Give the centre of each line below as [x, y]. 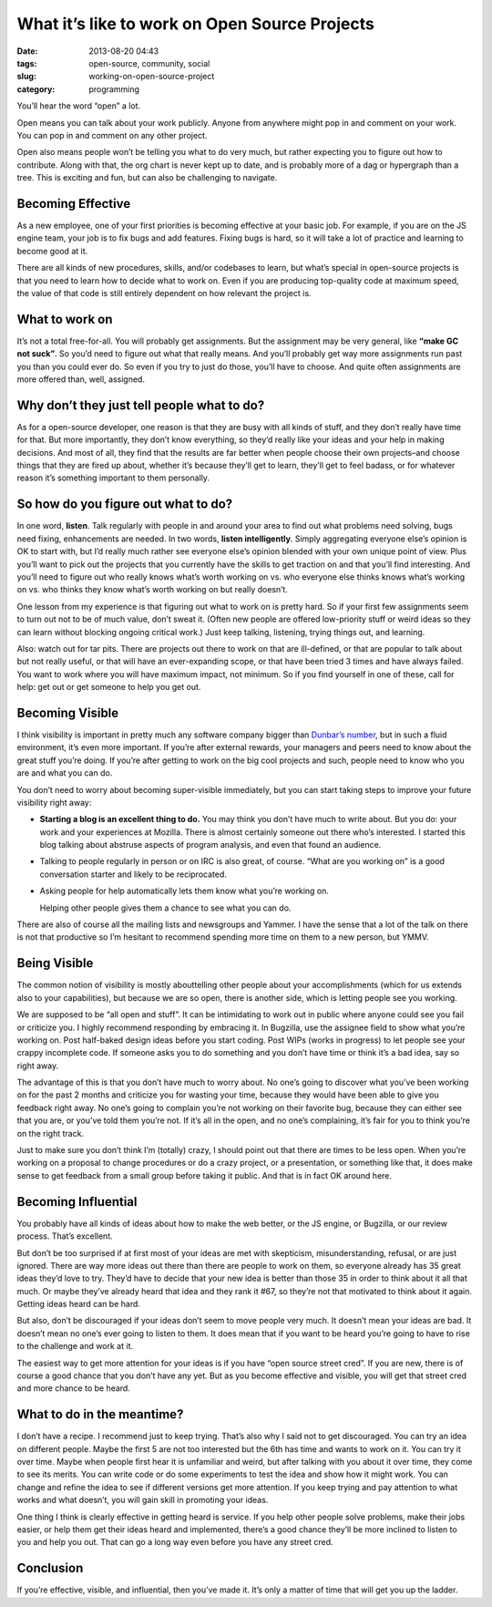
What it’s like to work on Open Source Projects [196, 24]
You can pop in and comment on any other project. [112, 135]
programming [114, 89]
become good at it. [52, 251]
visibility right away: [54, 802]
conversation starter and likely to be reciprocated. [133, 874]
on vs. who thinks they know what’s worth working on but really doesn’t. [153, 590]
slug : [26, 77]
